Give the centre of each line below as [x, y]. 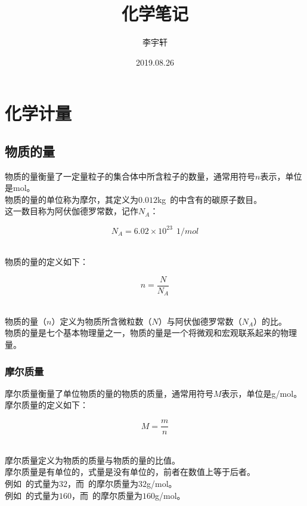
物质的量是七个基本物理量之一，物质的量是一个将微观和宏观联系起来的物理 [151, 333]
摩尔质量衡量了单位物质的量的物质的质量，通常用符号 [109, 393]
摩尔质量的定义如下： [46, 405]
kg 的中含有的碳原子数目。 [210, 199]
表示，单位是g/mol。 [262, 393]
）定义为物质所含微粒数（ [102, 321]
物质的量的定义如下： [46, 262]
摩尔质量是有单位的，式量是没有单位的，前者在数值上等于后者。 [130, 472]
